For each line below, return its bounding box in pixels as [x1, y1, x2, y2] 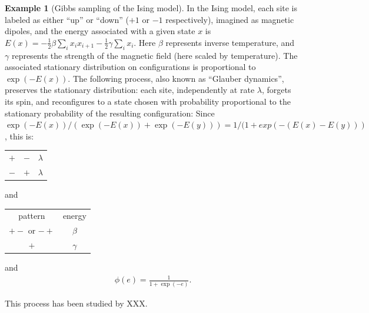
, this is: [5, 129, 34, 142]
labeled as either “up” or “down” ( [5, 13, 129, 25]
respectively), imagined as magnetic [165, 13, 294, 25]
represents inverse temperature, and [165, 36, 295, 48]
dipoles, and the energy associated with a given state [5, 25, 195, 37]
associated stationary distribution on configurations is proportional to [5, 61, 256, 73]
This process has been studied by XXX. [5, 297, 148, 309]
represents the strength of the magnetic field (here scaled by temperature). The [11, 49, 298, 61]
